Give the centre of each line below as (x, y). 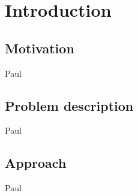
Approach (36, 163)
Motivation (40, 48)
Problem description (69, 105)
